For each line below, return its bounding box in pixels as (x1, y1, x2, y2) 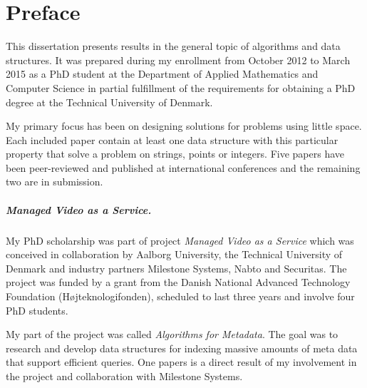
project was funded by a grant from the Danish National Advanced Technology (6, 275, 351, 290)
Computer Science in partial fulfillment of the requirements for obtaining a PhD (6, 80, 356, 95)
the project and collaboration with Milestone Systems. (6, 368, 243, 383)
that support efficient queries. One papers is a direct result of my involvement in (6, 354, 357, 369)
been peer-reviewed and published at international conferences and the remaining (6, 160, 361, 175)
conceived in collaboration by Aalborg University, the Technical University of (6, 247, 343, 262)
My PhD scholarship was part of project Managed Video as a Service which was (6, 233, 354, 247)
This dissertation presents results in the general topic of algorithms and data (6, 39, 341, 53)
